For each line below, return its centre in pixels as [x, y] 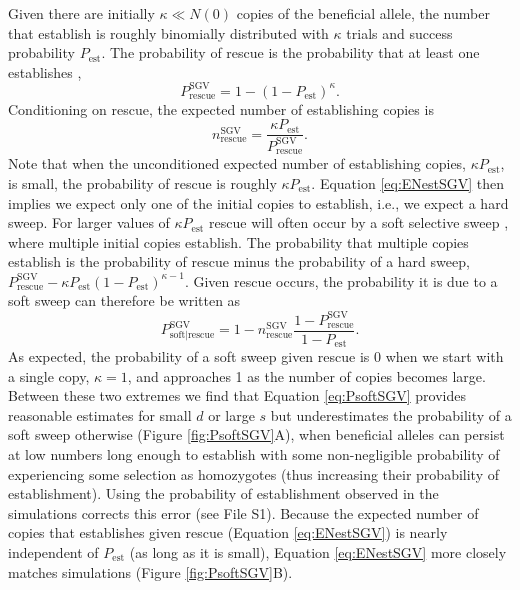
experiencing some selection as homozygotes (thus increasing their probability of [253, 473]
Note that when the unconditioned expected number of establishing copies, [237, 163]
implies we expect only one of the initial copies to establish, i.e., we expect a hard [258, 202]
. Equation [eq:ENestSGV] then [408, 182]
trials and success [399, 32]
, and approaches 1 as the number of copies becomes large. [306, 375]
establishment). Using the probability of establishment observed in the [223, 493]
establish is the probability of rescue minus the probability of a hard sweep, [239, 261]
